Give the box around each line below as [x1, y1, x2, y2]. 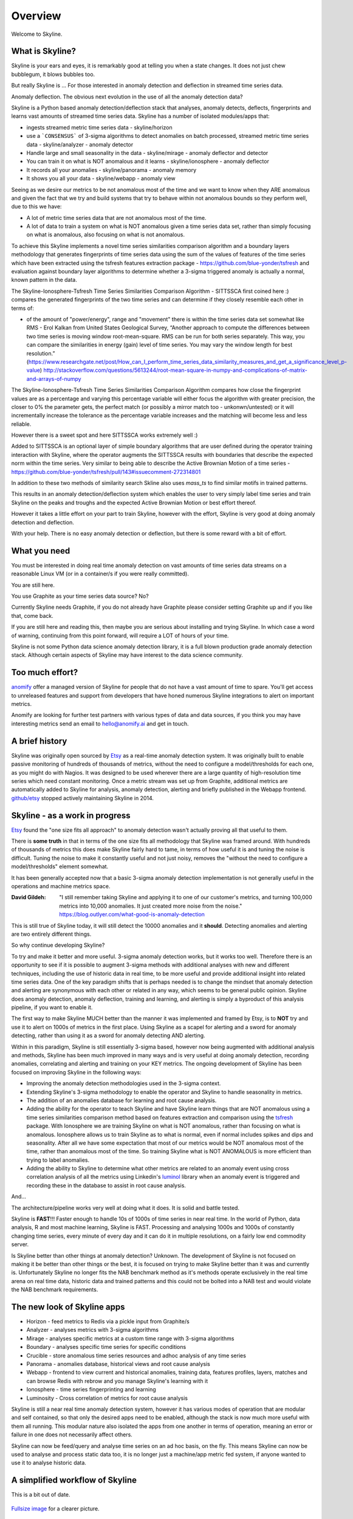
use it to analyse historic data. [11, 1459, 86, 1467]
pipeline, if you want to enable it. [11, 1004, 93, 1011]
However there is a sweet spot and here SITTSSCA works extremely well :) [11, 431, 198, 439]
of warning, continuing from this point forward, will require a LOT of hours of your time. [11, 632, 229, 639]
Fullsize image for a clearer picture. [11, 1504, 100, 1512]
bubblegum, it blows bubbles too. [11, 70, 95, 78]
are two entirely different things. [11, 930, 92, 938]
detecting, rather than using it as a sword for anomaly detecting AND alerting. [11, 1032, 206, 1039]
